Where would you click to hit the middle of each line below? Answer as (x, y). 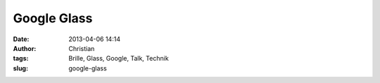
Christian (82, 48)
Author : (25, 48)
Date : (21, 39)
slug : (20, 68)
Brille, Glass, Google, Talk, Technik (119, 59)
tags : (21, 59)
